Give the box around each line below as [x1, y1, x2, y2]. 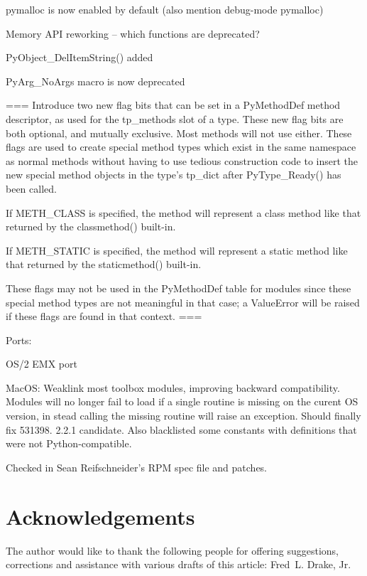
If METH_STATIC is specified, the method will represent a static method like [6, 242, 348, 257]
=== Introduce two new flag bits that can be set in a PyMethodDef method [6, 97, 341, 112]
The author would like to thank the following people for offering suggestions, [6, 543, 339, 558]
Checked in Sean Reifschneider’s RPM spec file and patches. [6, 459, 268, 474]
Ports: [6, 332, 32, 347]
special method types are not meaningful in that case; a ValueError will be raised [6, 294, 360, 309]
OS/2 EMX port [6, 356, 77, 371]
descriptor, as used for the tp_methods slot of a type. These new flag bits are [6, 111, 344, 126]
